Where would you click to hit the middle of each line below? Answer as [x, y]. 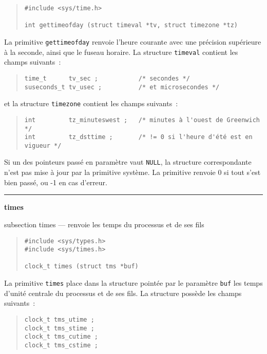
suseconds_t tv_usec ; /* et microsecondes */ [122, 87]
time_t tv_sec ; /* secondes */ [107, 78]
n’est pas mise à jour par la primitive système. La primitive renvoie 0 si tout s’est [132, 172]
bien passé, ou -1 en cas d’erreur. [56, 182]
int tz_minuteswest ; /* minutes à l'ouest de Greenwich [142, 120]
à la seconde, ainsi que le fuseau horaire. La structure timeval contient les [121, 52]
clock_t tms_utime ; [59, 319]
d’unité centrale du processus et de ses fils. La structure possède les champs [123, 293]
